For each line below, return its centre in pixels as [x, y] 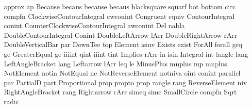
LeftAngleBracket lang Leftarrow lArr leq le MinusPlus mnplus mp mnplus [116, 63]
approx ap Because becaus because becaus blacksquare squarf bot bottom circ [120, 6]
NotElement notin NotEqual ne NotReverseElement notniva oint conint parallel [122, 73]
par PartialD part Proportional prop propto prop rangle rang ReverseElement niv [126, 82]
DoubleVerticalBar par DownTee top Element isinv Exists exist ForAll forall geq [123, 44]
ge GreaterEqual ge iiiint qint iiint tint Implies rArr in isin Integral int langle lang [126, 54]
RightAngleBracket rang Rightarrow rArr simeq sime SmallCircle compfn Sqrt [120, 92]
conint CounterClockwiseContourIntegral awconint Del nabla [94, 25]
